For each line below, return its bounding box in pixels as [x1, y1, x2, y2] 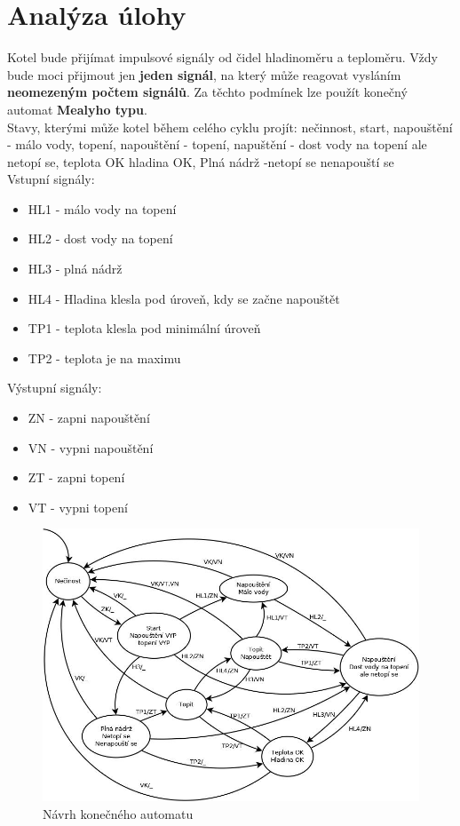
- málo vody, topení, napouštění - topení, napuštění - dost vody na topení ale [7, 135, 427, 154]
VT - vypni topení [28, 497, 128, 516]
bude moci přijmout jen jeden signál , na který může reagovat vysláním [7, 65, 401, 83]
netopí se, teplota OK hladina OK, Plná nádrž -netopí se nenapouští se [7, 152, 394, 171]
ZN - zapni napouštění [28, 409, 150, 427]
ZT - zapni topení [28, 468, 125, 487]
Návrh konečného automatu [43, 804, 194, 822]
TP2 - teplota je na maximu [28, 348, 181, 367]
